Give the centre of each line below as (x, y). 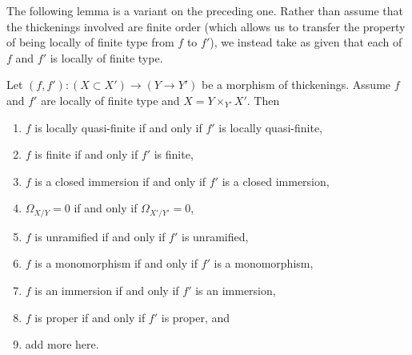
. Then (263, 100)
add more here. (62, 344)
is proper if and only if (90, 317)
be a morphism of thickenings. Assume (296, 85)
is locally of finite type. (106, 57)
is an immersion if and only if (107, 290)
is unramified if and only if (100, 236)
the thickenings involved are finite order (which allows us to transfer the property (206, 26)
